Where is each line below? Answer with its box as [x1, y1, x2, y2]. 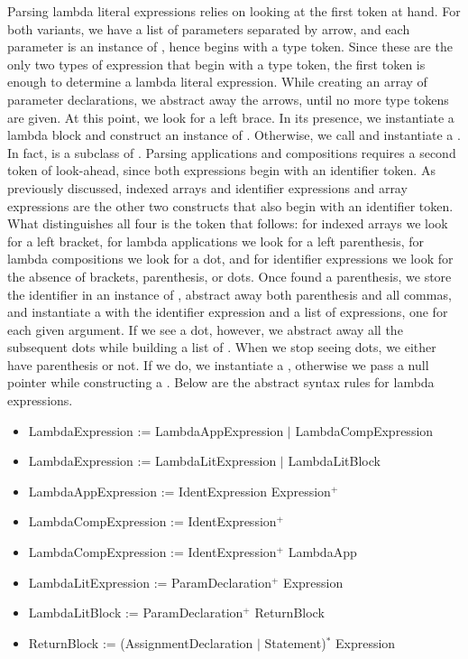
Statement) [264, 633, 326, 652]
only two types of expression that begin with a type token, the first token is [7, 54, 426, 73]
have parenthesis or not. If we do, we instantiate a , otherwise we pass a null [7, 355, 429, 374]
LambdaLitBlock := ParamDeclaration [28, 603, 243, 622]
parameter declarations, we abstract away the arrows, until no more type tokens [7, 89, 449, 108]
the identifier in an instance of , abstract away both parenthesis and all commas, [7, 284, 452, 303]
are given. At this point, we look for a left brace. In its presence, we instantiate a [7, 107, 454, 126]
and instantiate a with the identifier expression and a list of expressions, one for [7, 302, 448, 321]
